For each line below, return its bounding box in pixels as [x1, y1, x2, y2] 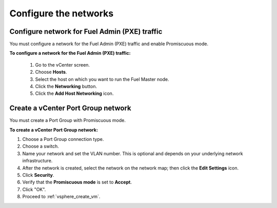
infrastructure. [22, 158, 53, 164]
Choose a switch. [22, 143, 59, 150]
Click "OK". [22, 186, 46, 192]
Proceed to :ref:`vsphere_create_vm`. [22, 194, 101, 200]
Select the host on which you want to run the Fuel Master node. [35, 76, 169, 82]
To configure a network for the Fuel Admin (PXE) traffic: [9, 50, 131, 56]
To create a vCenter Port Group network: [9, 127, 98, 133]
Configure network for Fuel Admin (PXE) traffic [9, 27, 163, 36]
